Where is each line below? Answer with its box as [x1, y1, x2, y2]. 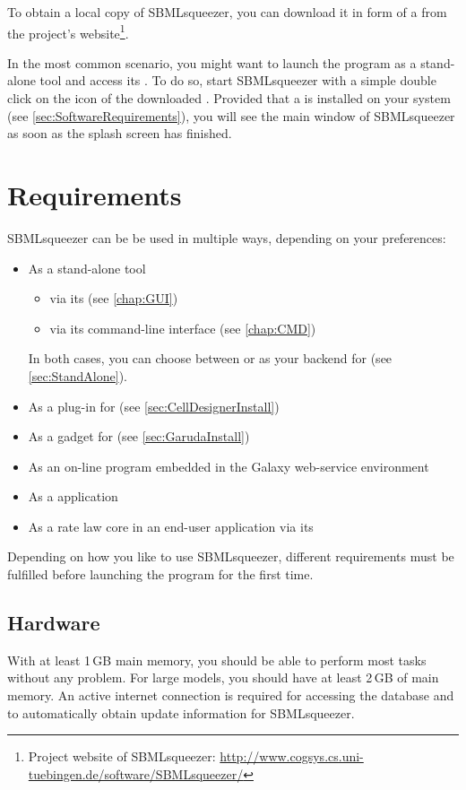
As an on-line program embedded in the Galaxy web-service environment [28, 456, 429, 475]
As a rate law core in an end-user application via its [28, 517, 314, 535]
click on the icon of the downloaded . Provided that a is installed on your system [7, 89, 451, 108]
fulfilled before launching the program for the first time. [7, 565, 314, 584]
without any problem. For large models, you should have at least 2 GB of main [7, 668, 439, 687]
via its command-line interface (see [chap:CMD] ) [49, 318, 316, 337]
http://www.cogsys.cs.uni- [220, 747, 364, 766]
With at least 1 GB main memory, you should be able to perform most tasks [7, 650, 427, 669]
